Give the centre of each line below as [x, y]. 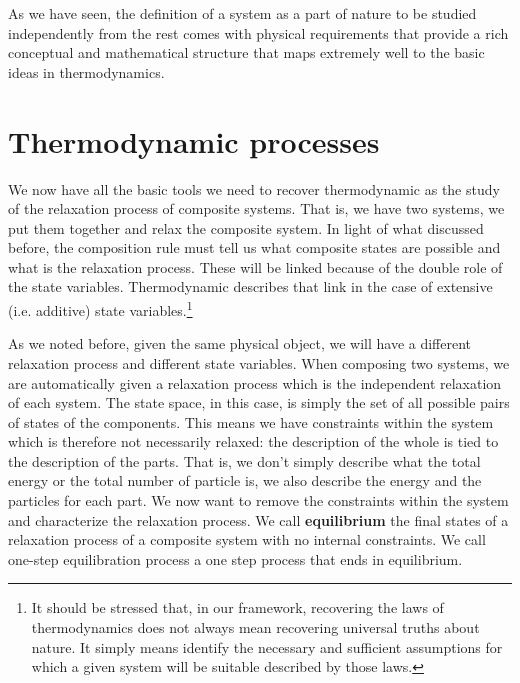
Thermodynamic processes [194, 140]
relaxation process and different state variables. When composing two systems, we [259, 362]
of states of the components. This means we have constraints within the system [251, 421]
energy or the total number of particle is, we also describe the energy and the [245, 480]
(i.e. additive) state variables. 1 [100, 308]
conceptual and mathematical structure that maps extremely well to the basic [246, 52]
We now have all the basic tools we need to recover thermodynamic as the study [254, 188]
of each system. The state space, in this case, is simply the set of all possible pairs [259, 402]
